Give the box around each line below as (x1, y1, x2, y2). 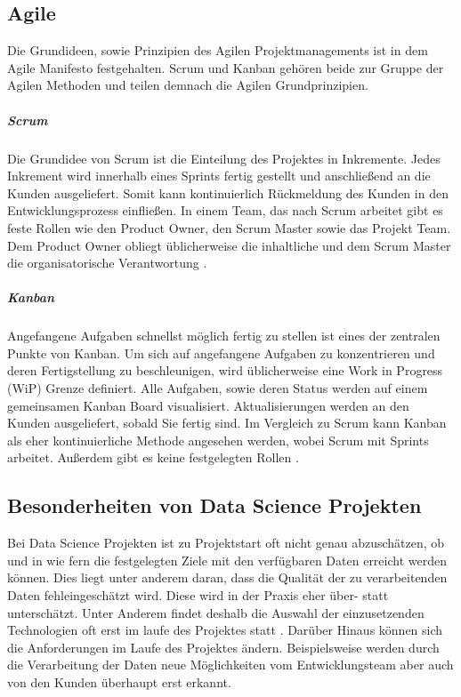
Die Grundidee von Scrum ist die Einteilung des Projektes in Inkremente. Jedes (7, 148, 441, 167)
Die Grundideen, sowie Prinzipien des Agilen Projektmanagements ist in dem (7, 41, 428, 60)
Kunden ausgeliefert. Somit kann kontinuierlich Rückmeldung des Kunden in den (7, 183, 449, 202)
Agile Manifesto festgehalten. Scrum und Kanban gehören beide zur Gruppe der (7, 58, 444, 76)
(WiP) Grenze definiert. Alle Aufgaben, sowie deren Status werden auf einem (7, 379, 428, 397)
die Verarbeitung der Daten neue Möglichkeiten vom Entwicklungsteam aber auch (7, 655, 454, 674)
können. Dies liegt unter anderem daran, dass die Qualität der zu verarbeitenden (7, 568, 448, 587)
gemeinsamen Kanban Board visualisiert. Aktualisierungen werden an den (7, 396, 409, 414)
